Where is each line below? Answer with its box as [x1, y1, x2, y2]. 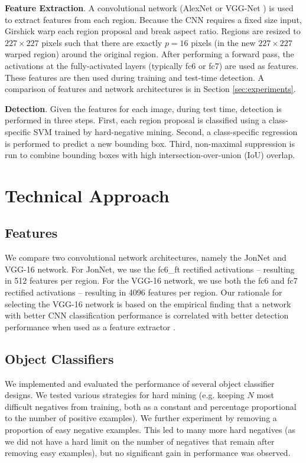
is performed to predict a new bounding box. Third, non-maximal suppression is [5, 137, 295, 149]
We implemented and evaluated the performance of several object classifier [5, 377, 275, 389]
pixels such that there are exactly [41, 36, 162, 48]
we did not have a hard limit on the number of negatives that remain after [5, 435, 275, 447]
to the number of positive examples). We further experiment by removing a [5, 412, 277, 424]
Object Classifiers [5, 349, 114, 367]
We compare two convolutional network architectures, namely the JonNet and [5, 251, 287, 264]
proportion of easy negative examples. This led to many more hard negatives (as [5, 423, 296, 436]
